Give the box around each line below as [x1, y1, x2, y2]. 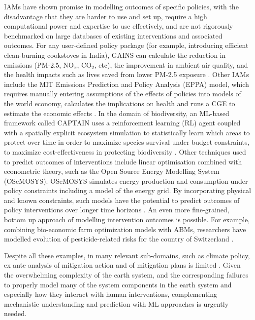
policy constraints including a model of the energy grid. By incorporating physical [4, 185, 251, 196]
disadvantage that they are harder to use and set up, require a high [4, 11, 207, 21]
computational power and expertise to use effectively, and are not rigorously [4, 21, 233, 31]
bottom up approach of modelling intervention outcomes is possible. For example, [4, 214, 250, 225]
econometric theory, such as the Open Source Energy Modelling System [4, 166, 220, 176]
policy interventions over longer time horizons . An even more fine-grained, [4, 204, 229, 215]
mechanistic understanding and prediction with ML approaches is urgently [4, 298, 229, 309]
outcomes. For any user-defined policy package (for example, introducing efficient [4, 40, 249, 50]
